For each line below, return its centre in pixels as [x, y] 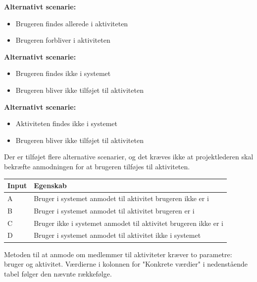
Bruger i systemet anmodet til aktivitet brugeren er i [114, 210]
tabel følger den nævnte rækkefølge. [58, 273]
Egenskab [50, 185]
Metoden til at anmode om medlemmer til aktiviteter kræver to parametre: [118, 254]
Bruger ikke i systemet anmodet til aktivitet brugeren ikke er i [129, 223]
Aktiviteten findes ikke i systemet [66, 123]
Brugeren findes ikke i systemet [63, 73]
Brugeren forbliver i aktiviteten [63, 40]
